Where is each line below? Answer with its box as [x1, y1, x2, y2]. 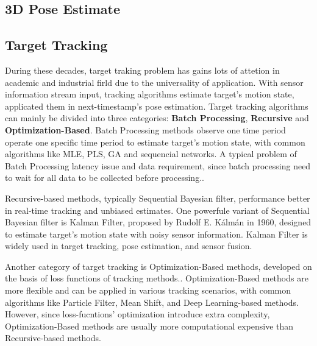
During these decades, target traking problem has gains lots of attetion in [5, 63, 280, 76]
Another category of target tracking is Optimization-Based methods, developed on [5, 259, 312, 272]
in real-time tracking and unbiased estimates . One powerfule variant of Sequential [5, 203, 310, 216]
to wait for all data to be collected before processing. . [5, 171, 204, 184]
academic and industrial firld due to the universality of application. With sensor [5, 76, 304, 88]
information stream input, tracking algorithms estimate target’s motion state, [5, 88, 294, 101]
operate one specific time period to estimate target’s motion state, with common [5, 135, 305, 148]
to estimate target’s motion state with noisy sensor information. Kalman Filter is [5, 227, 308, 240]
